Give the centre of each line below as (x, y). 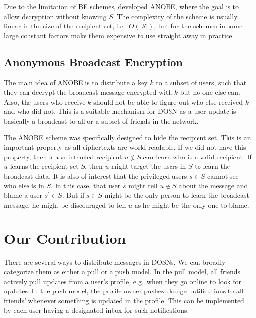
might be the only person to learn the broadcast (177, 195)
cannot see (223, 175)
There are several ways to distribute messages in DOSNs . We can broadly (115, 262)
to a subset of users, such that (201, 82)
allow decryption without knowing (55, 16)
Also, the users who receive (45, 101)
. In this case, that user (86, 185)
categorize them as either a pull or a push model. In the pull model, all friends (122, 272)
